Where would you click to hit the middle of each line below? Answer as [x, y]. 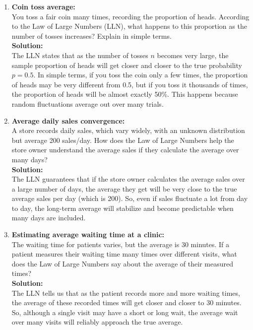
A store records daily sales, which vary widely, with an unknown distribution [128, 130]
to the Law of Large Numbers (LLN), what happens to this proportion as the [129, 26]
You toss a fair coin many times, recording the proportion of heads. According [130, 16]
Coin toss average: [43, 6]
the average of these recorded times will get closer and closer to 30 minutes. [126, 302]
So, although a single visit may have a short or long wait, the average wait [125, 312]
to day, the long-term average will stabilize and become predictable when [123, 208]
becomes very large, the [193, 55]
